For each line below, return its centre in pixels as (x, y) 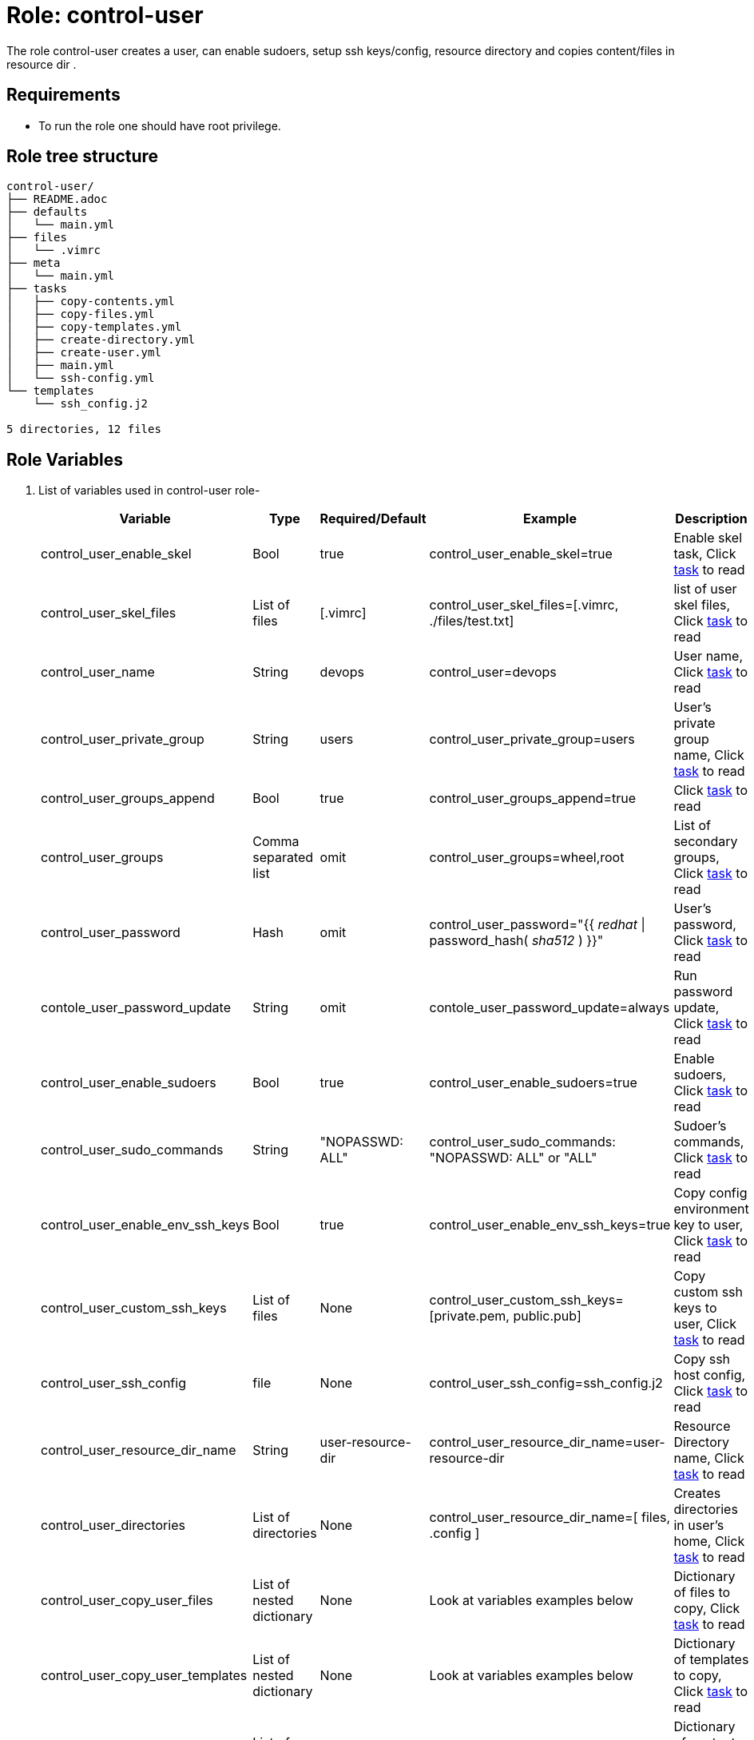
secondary (706, 842)
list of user (705, 589)
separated (283, 858)
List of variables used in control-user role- (149, 491)
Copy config (710, 1193)
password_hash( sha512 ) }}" (516, 941)
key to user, (708, 1225)
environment (711, 1209)
